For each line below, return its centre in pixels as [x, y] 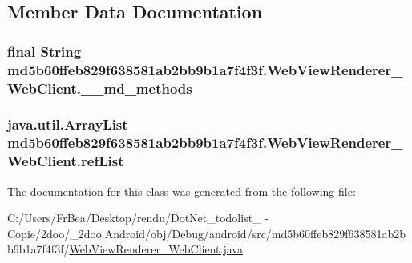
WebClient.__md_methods [100, 88]
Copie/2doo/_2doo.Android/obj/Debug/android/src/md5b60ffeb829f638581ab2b [207, 233]
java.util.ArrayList [68, 124]
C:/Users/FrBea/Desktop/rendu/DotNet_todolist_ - [138, 218]
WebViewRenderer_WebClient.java [156, 249]
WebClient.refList [66, 161]
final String [44, 51]
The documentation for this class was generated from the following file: [182, 191]
